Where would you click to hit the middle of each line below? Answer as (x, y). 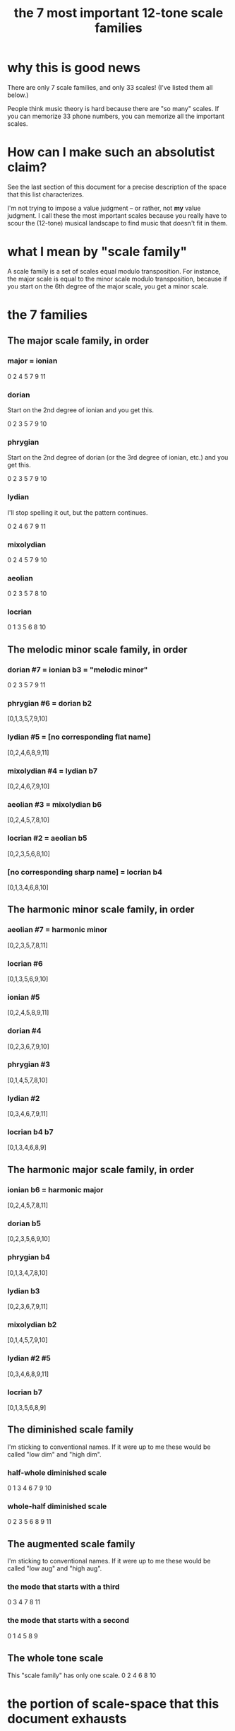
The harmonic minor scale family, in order (101, 910)
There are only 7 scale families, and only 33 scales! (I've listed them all (110, 87)
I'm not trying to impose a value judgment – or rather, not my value (104, 208)
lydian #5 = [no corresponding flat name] (79, 737)
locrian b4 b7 (30, 1132)
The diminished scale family (71, 1430)
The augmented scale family (71, 1544)
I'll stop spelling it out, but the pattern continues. (78, 512)
